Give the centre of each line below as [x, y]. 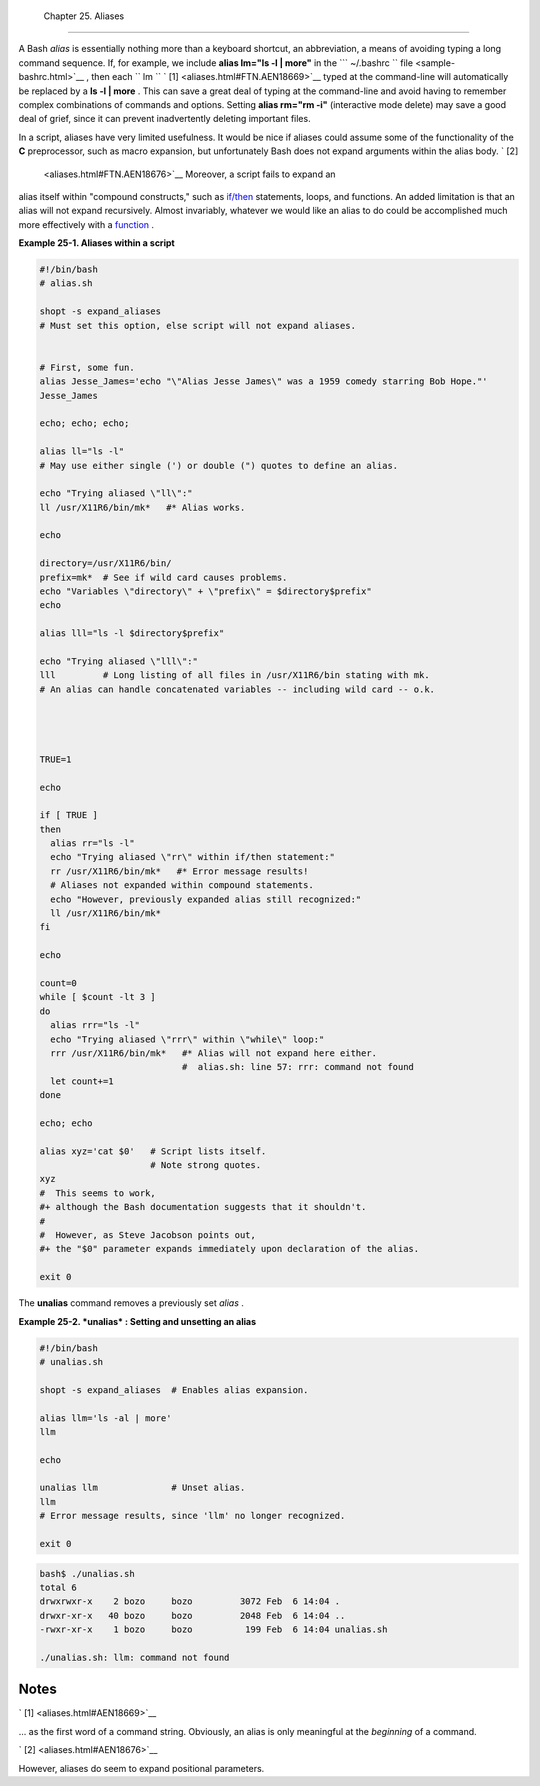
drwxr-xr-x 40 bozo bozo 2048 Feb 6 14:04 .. [192, 1615]
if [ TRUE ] [69, 815]
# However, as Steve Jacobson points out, [148, 1235]
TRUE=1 [55, 759]
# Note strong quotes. [206, 1165]
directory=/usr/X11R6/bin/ [105, 563]
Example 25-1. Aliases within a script [96, 243]
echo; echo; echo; [84, 423]
